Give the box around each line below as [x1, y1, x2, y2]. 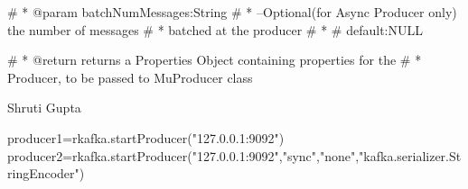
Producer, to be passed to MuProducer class [7, 67, 253, 86]
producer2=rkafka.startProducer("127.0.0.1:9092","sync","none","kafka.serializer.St [7, 146, 462, 165]
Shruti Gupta [7, 98, 81, 117]
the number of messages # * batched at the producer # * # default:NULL [7, 20, 423, 39]
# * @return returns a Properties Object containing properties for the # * [7, 50, 422, 69]
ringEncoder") [7, 164, 85, 183]
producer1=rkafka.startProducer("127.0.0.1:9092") [7, 128, 285, 147]
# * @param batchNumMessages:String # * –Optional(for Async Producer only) [7, 3, 457, 21]
